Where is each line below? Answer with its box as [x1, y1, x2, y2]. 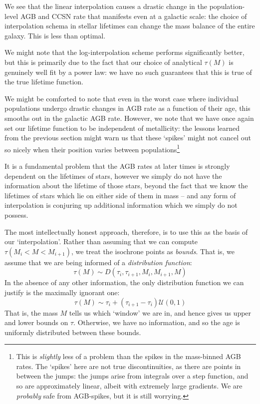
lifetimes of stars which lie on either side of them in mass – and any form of [4, 190, 236, 200]
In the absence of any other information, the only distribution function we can [4, 277, 244, 288]
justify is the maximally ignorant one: [4, 287, 120, 297]
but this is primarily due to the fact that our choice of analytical [4, 56, 202, 67]
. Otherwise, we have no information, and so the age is [73, 317, 240, 328]
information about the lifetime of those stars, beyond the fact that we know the [4, 180, 248, 191]
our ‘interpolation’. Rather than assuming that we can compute [4, 236, 198, 247]
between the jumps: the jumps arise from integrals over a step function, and [16, 371, 249, 381]
